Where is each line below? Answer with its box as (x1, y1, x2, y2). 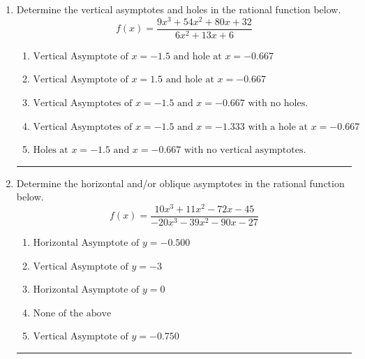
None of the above (33, 308, 112, 318)
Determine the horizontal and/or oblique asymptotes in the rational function (16, 175, 345, 190)
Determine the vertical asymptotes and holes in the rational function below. (16, 2, 341, 16)
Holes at (33, 145, 68, 156)
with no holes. (248, 98, 308, 108)
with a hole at (248, 122, 308, 132)
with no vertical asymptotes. (184, 145, 306, 156)
